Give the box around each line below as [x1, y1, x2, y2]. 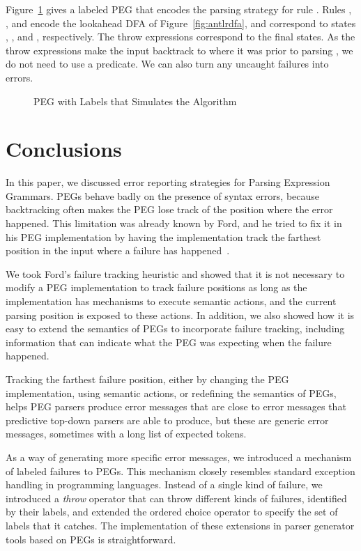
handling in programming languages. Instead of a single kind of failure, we [6, 477, 323, 492]
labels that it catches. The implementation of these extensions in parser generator [6, 518, 355, 532]
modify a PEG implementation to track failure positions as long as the [6, 280, 307, 295]
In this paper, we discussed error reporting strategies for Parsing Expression [6, 175, 330, 189]
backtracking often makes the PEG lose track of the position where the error [6, 202, 333, 217]
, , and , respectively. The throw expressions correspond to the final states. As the [6, 29, 355, 44]
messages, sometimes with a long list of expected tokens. [6, 426, 247, 441]
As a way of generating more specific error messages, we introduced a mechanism [6, 449, 352, 464]
